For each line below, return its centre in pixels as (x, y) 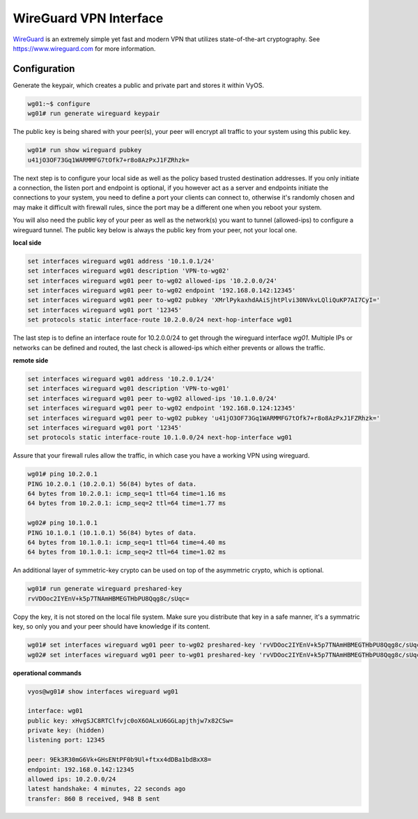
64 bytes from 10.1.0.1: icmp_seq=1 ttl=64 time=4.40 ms (127, 543)
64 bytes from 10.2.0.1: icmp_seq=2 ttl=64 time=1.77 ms (127, 503)
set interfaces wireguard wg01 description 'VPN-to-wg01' (129, 389)
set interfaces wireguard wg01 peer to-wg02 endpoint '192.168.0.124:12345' (162, 408)
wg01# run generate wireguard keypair (94, 114)
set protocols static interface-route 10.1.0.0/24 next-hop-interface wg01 (160, 437)
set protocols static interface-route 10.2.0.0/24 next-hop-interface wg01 (160, 320)
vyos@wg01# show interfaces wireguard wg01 (103, 691)
